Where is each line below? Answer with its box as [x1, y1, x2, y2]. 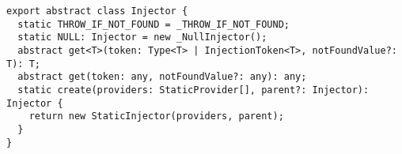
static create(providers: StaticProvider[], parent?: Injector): [17, 84, 370, 96]
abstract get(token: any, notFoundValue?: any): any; [17, 71, 307, 83]
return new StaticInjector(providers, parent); [28, 111, 284, 122]
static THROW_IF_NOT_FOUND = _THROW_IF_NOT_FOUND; [17, 18, 290, 30]
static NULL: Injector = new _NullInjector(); [17, 32, 267, 43]
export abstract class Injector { [6, 6, 188, 17]
